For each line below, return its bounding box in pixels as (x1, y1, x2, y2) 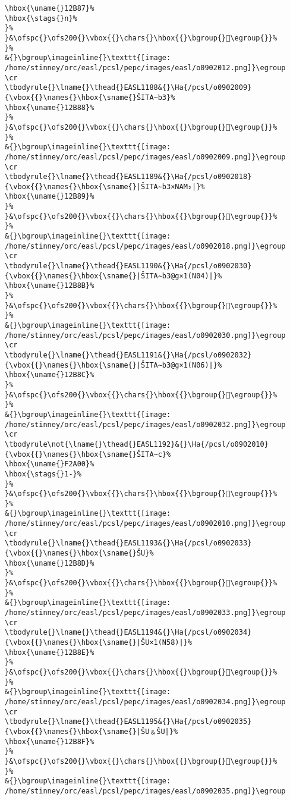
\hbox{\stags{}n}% (5, 14, 77, 23)
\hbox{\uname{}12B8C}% (5, 371, 94, 379)
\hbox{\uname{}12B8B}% (5, 281, 94, 290)
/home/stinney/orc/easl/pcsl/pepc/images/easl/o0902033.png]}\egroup (5, 608, 286, 617)
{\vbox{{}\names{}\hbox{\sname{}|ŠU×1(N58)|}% (5, 638, 192, 647)
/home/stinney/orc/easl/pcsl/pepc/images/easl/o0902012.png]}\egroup (5, 63, 286, 72)
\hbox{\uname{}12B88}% (5, 103, 94, 112)
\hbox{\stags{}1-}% (5, 469, 81, 478)
